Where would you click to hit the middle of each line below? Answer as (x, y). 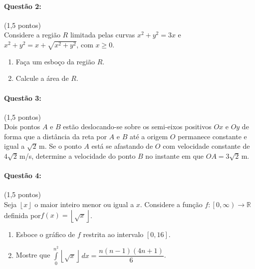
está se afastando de (122, 146)
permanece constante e (212, 136)
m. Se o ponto (60, 146)
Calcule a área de (42, 78)
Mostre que (33, 255)
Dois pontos (22, 127)
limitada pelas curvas (103, 35)
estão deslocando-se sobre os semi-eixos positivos (137, 127)
